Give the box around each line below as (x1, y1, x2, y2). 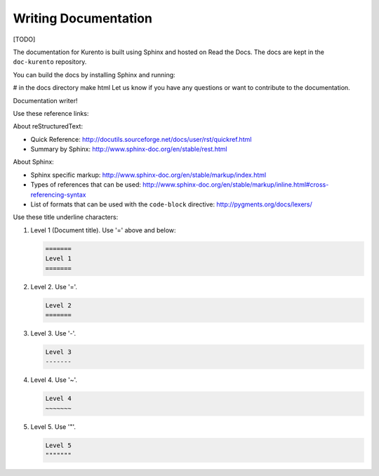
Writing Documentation (13, 11, 152, 26)
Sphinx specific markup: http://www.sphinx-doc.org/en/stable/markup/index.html (30, 171, 267, 179)
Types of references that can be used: (30, 180, 142, 189)
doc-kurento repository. (13, 58, 87, 66)
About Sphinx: (13, 158, 54, 166)
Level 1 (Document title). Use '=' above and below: (30, 225, 176, 234)
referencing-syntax (30, 190, 86, 199)
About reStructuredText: (13, 122, 84, 131)
